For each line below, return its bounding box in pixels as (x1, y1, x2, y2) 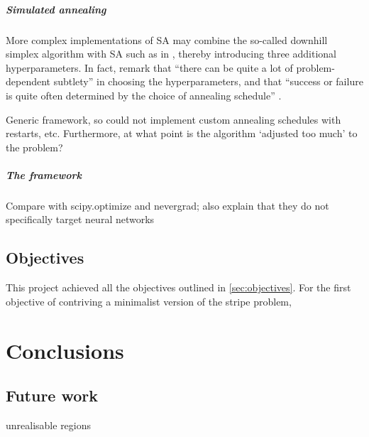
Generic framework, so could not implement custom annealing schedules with (6, 112, 341, 126)
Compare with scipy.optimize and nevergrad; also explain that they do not (6, 198, 329, 212)
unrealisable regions (6, 418, 92, 433)
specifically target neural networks (6, 212, 155, 227)
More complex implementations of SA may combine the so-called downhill (6, 32, 328, 47)
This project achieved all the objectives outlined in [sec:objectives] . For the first (6, 280, 351, 295)
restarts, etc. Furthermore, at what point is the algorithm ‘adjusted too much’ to (6, 126, 358, 141)
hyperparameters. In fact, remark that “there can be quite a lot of (6, 60, 293, 75)
